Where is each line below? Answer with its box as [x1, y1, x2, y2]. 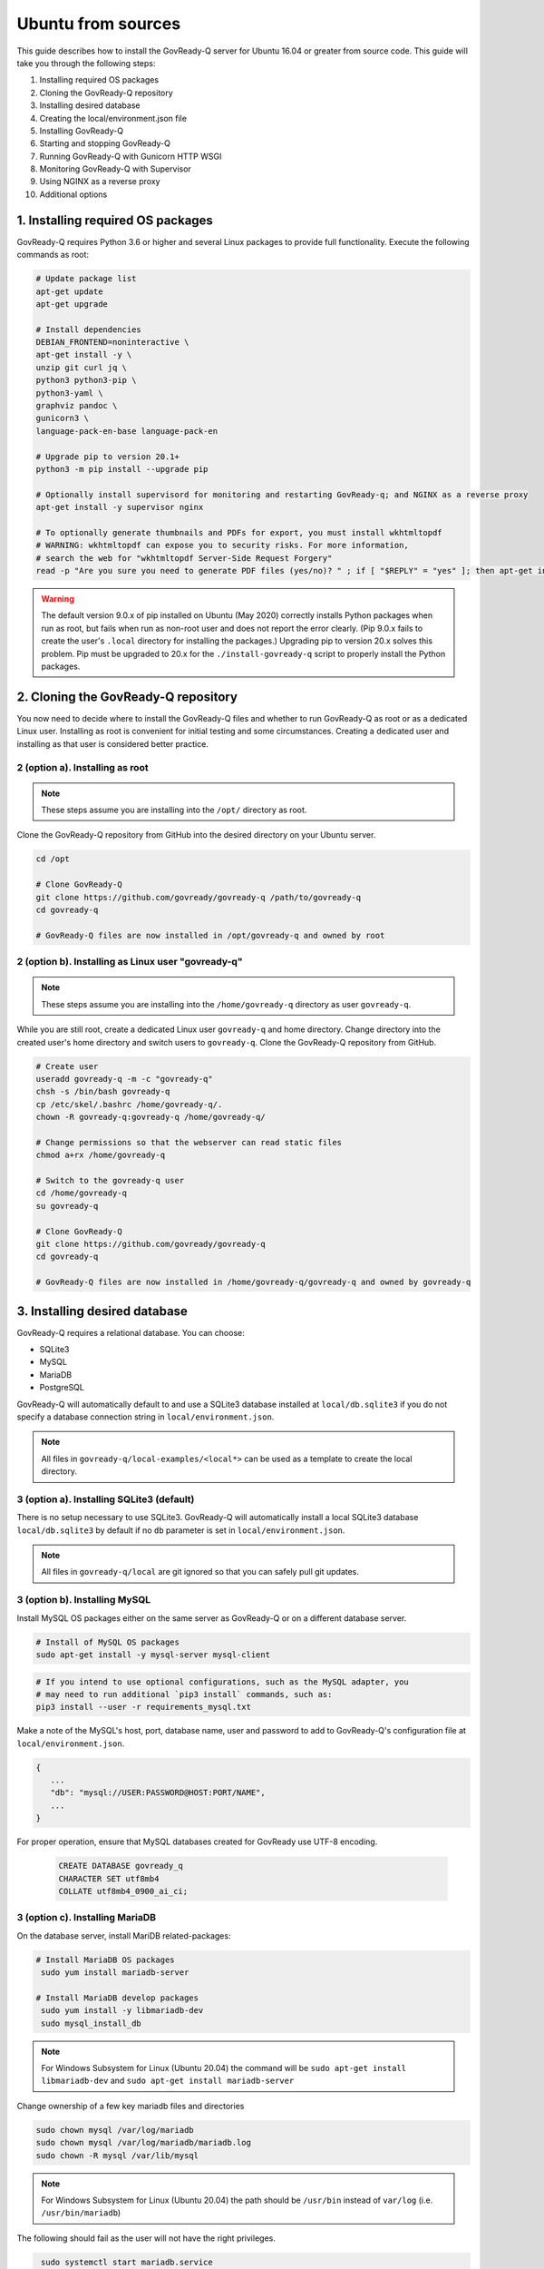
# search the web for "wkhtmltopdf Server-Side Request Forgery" [35, 553, 333, 563]
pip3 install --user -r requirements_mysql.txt [35, 1702, 251, 1713]
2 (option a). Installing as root [16, 761, 149, 773]
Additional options [39, 189, 108, 200]
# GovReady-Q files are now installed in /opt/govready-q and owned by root [35, 930, 385, 940]
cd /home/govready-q [35, 1188, 127, 1198]
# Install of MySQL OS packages [35, 1636, 180, 1647]
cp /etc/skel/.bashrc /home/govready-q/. [35, 1099, 223, 1109]
